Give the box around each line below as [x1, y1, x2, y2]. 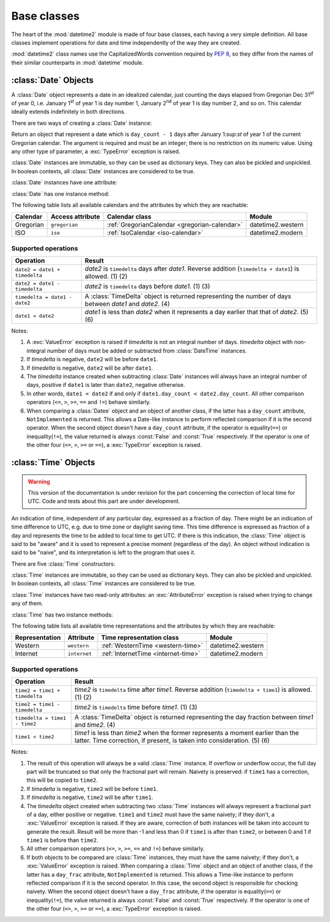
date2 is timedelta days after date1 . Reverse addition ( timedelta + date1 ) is [84, 264, 299, 273]
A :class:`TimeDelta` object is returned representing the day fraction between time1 [74, 713, 313, 722]
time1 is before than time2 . [26, 836, 98, 844]
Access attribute [51, 212, 100, 221]
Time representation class [101, 634, 179, 642]
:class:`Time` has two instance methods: [11, 611, 113, 618]
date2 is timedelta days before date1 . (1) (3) [84, 282, 210, 291]
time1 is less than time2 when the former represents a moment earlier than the [74, 729, 299, 737]
